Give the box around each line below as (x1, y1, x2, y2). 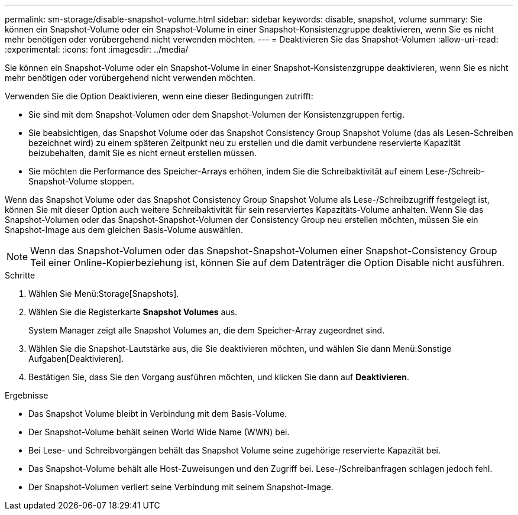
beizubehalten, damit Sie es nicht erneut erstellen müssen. (28, 148, 257, 158)
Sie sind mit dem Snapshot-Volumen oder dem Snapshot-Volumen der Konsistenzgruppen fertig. (28, 109, 404, 119)
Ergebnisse (5, 390, 48, 400)
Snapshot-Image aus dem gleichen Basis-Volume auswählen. (5, 225, 243, 235)
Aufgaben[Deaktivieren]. (28, 354, 124, 364)
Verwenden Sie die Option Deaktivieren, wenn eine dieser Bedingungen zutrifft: (5, 91, 313, 101)
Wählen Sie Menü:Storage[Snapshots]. (28, 289, 179, 299)
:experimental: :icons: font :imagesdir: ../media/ (5, 44, 189, 54)
